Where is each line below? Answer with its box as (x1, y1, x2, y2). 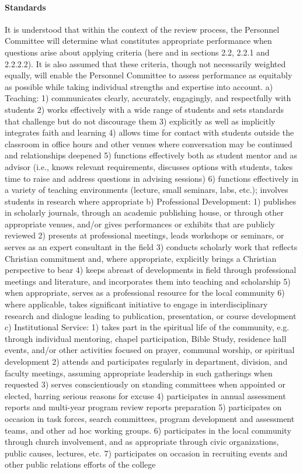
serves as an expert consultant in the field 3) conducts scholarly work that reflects (5, 241, 298, 253)
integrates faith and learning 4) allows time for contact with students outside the (5, 126, 294, 139)
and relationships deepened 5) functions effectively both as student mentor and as (5, 149, 298, 161)
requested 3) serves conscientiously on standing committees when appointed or (5, 378, 285, 390)
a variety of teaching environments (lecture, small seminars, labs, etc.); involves (5, 184, 288, 196)
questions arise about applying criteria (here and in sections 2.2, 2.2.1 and (5, 46, 270, 58)
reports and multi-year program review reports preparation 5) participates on (5, 401, 282, 413)
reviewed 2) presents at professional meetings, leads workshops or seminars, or (5, 229, 284, 241)
